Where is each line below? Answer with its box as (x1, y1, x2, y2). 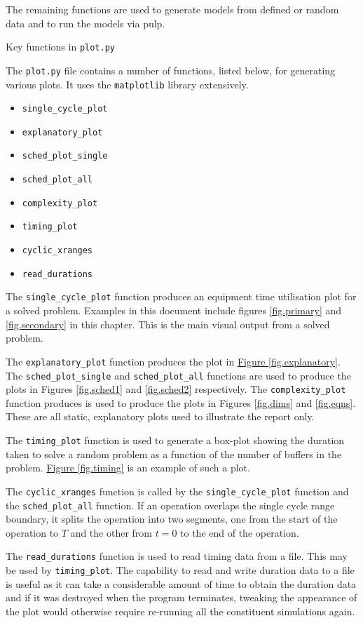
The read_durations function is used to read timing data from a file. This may (6, 549, 348, 563)
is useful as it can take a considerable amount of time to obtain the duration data (6, 576, 357, 591)
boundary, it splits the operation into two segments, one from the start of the (6, 511, 338, 526)
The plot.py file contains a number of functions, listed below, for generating (6, 62, 336, 77)
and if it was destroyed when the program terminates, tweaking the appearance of (6, 590, 357, 605)
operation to (6, 525, 59, 540)
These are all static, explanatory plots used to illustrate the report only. (6, 409, 315, 424)
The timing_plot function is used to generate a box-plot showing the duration (6, 433, 345, 447)
